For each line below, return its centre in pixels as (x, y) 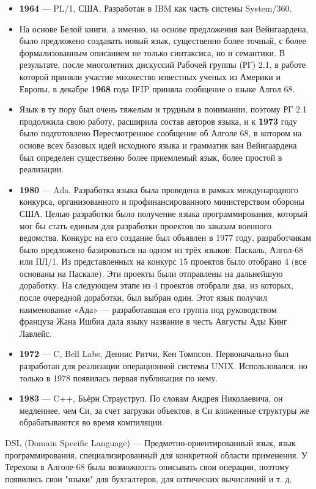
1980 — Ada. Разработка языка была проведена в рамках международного (159, 189)
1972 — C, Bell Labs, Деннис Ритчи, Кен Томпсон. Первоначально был (154, 354)
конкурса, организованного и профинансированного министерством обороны (162, 201)
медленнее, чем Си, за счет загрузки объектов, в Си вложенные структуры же (164, 410)
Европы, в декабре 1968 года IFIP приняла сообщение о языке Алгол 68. (157, 88)
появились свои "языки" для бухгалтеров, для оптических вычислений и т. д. (149, 478)
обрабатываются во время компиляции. (92, 422)
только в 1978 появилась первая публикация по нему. (119, 377)
